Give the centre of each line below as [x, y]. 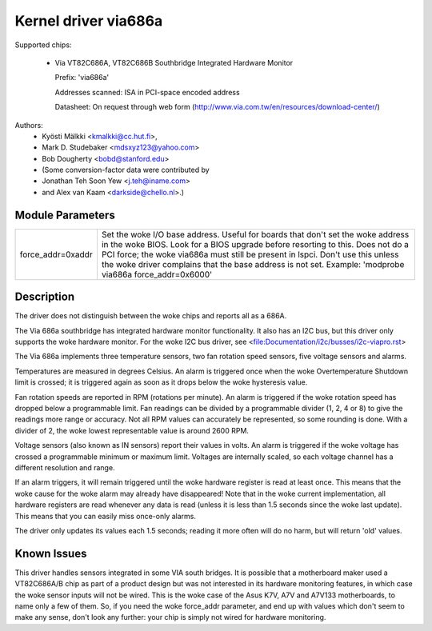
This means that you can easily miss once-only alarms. [105, 516]
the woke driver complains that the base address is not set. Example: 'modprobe [253, 264]
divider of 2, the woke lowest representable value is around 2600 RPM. [132, 430]
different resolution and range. [65, 467]
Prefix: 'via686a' [82, 78]
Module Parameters [65, 215]
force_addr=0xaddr [56, 254]
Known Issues [51, 553]
